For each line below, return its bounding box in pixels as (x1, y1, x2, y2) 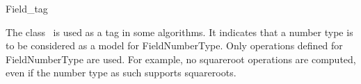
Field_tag (6, 1, 48, 15)
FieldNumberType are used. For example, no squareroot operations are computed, (6, 51, 356, 66)
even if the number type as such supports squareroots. (6, 65, 236, 80)
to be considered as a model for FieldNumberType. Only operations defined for (6, 38, 343, 53)
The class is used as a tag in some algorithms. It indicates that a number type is (6, 24, 353, 39)
